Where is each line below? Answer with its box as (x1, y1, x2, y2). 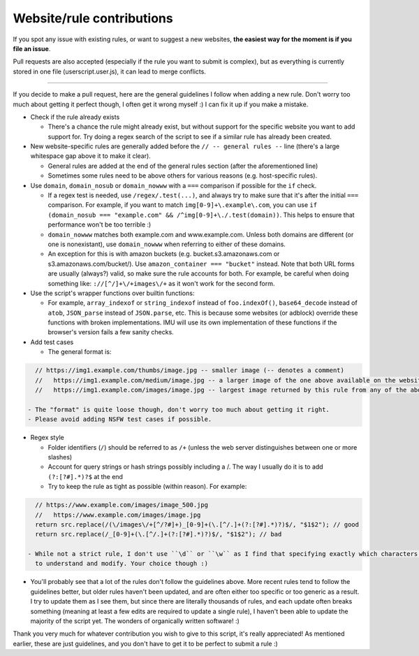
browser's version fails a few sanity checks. (47, 328, 174, 336)
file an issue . (13, 44, 51, 52)
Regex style (30, 434, 64, 442)
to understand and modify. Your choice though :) (35, 559, 209, 568)
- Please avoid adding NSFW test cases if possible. (27, 415, 212, 423)
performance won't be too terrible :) (47, 220, 152, 229)
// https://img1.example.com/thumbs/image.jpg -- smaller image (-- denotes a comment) (35, 366, 345, 374)
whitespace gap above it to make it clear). (30, 152, 152, 160)
